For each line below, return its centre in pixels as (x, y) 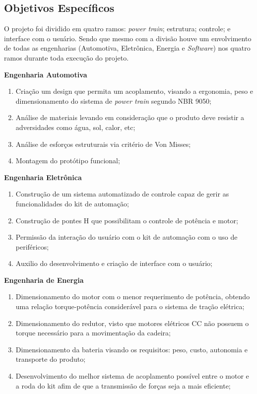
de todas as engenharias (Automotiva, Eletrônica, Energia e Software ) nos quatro (127, 48)
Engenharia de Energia (44, 280)
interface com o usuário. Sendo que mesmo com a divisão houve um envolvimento (128, 38)
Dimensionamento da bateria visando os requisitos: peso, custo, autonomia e (131, 349)
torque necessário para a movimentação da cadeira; (93, 333)
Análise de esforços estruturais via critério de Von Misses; (103, 144)
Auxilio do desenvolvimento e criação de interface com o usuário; (114, 263)
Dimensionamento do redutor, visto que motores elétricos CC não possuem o (132, 323)
